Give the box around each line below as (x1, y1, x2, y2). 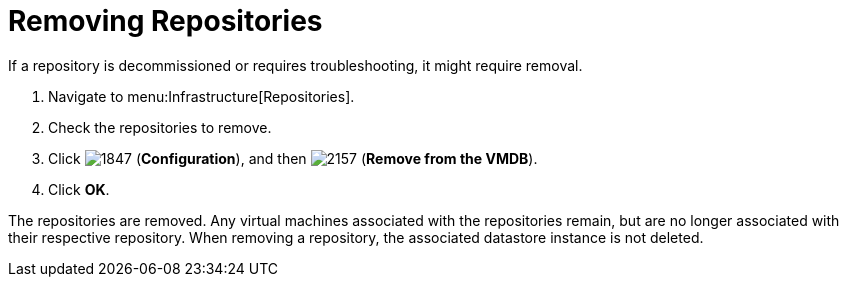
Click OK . (48, 180, 110, 198)
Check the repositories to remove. (48, 118, 272, 136)
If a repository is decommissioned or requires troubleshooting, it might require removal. (8, 56, 583, 74)
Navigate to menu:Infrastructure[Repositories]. (48, 87, 355, 105)
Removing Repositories (8, 4, 323, 38)
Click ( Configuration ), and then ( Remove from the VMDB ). (48, 149, 538, 167)
